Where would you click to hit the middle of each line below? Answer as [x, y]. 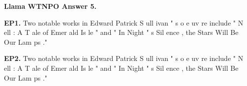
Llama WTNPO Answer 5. [50, 6]
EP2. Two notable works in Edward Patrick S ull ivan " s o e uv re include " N [124, 58]
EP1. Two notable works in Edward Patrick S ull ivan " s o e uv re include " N [124, 22]
